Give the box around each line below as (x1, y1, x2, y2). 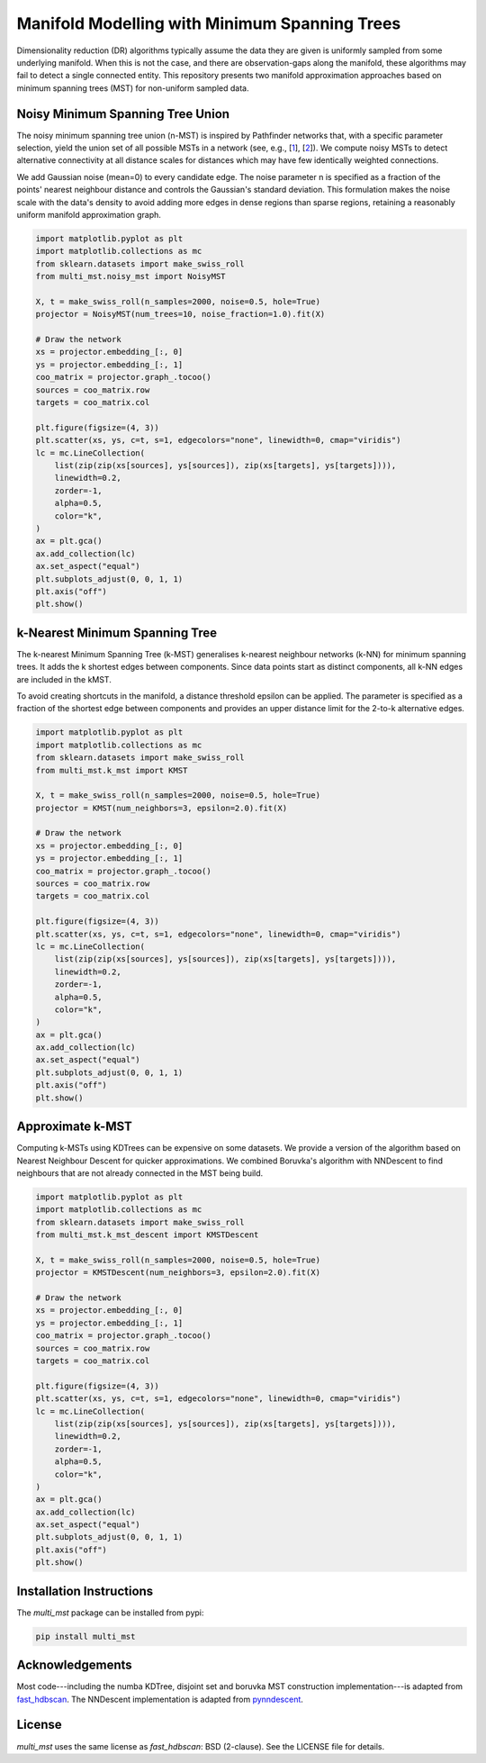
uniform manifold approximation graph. (16, 209, 162, 220)
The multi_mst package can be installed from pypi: (16, 1607, 204, 1618)
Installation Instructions (16, 1583, 154, 1598)
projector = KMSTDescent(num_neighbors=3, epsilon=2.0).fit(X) (35, 1268, 321, 1278)
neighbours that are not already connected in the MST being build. (16, 1167, 264, 1179)
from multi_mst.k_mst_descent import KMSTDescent (35, 1230, 259, 1240)
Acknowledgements (16, 1658, 132, 1673)
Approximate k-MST (16, 1119, 132, 1135)
